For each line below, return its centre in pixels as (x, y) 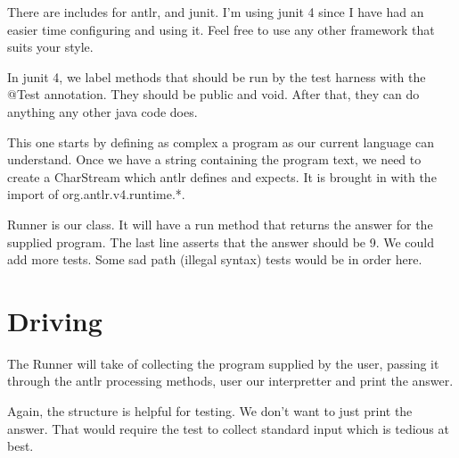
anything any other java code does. (102, 111)
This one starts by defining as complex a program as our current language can (221, 142)
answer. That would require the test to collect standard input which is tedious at (228, 428)
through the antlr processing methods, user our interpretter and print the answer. (230, 381)
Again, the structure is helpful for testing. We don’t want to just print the (210, 411)
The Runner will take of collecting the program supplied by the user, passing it (223, 363)
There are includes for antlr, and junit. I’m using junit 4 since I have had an (216, 12)
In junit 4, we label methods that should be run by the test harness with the (217, 76)
